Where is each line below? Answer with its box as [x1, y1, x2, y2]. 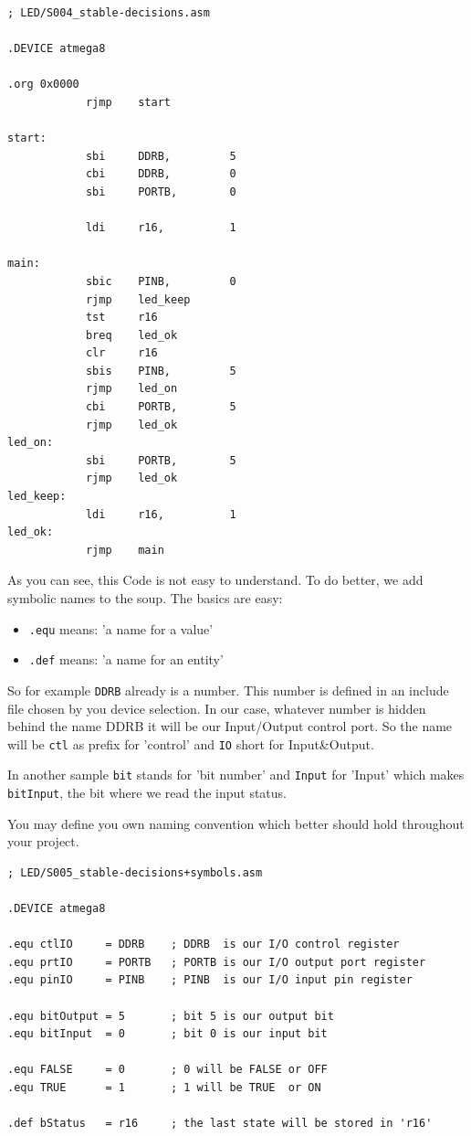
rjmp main [85, 543, 164, 557]
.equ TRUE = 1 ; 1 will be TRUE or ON [7, 1081, 321, 1095]
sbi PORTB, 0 [85, 185, 236, 198]
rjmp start [85, 95, 171, 109]
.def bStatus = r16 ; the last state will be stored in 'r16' [7, 1117, 433, 1131]
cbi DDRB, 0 [85, 167, 236, 181]
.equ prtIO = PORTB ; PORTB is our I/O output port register [7, 955, 426, 969]
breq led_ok [85, 328, 178, 342]
